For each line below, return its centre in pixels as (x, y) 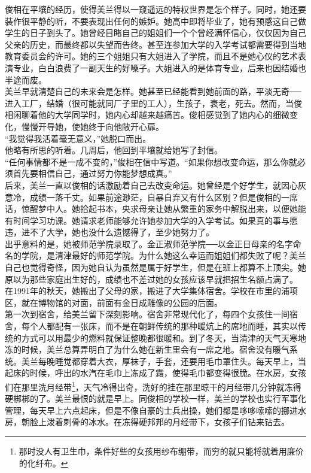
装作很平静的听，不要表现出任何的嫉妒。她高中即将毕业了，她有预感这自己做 (155, 21)
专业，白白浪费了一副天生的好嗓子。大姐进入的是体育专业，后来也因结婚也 (159, 67)
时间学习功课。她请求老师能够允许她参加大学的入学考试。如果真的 (143, 220)
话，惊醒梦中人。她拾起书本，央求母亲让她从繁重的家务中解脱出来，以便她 (151, 209)
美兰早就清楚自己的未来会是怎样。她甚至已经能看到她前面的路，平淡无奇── (153, 91)
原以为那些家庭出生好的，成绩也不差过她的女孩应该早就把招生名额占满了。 (151, 279)
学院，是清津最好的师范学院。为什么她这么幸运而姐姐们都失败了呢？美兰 (164, 255)
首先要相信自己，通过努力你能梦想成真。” (92, 173)
